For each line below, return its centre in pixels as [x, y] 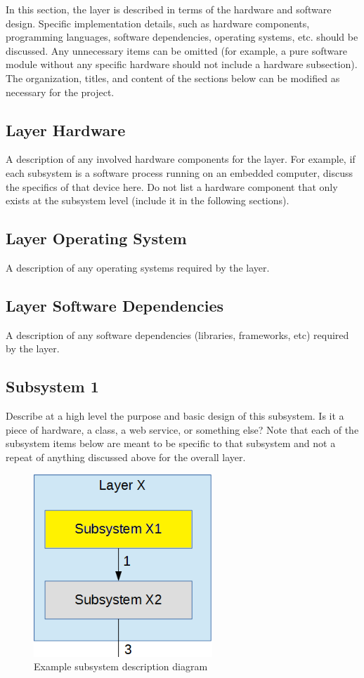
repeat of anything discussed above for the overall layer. [126, 457]
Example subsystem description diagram [121, 666]
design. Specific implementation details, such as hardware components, [158, 23]
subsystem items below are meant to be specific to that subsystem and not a [171, 443]
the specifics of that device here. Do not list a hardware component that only [172, 186]
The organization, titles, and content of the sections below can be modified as [173, 78]
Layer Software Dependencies [115, 305]
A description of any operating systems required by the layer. [138, 267]
